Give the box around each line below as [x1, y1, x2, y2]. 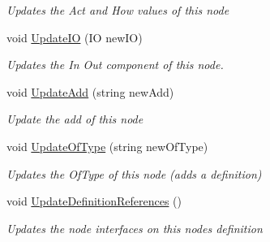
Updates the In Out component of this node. [6, 56, 224, 73]
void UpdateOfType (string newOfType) [6, 137, 208, 154]
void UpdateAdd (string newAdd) [6, 83, 174, 100]
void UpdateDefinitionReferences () [6, 192, 182, 210]
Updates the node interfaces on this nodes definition [6, 219, 263, 236]
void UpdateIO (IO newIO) [6, 28, 143, 45]
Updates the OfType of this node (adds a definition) [6, 165, 262, 182]
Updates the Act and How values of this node [6, 2, 229, 18]
